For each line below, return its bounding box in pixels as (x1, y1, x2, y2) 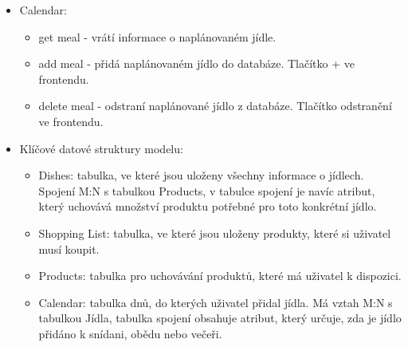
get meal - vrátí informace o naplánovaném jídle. (38, 28, 277, 45)
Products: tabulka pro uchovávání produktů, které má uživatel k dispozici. (38, 267, 402, 284)
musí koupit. (38, 240, 100, 257)
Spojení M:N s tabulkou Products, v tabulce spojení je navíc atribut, (38, 182, 375, 199)
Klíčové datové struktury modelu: (19, 140, 183, 156)
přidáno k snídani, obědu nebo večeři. (38, 325, 222, 341)
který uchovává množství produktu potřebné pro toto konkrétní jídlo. (38, 198, 377, 215)
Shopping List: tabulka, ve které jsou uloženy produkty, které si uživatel (38, 224, 391, 241)
